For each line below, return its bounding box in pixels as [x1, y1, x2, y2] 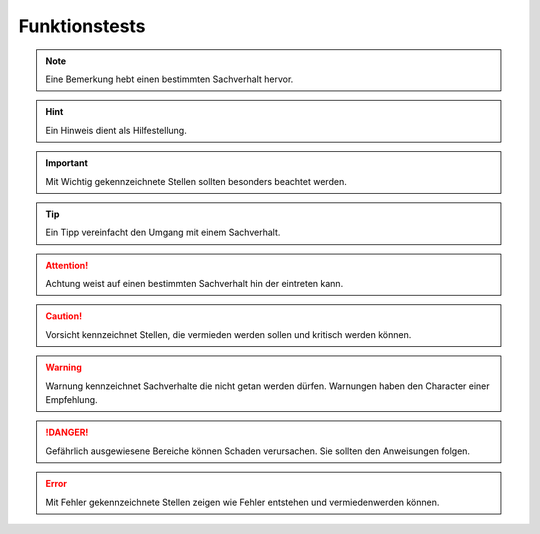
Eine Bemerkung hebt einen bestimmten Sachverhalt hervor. [45, 73, 294, 85]
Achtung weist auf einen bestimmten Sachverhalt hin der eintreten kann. [45, 278, 344, 290]
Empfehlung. [45, 394, 99, 406]
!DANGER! [45, 426, 89, 439]
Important [45, 157, 89, 169]
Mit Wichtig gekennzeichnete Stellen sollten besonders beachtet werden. [45, 175, 347, 187]
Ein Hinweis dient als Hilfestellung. [45, 124, 187, 136]
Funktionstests [18, 15, 146, 37]
